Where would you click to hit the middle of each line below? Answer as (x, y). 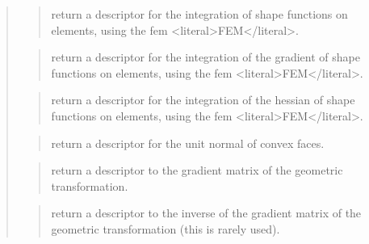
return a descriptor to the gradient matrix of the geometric (197, 170)
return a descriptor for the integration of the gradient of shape (205, 57)
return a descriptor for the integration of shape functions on (199, 14)
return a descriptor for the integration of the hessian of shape (203, 100)
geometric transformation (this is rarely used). (166, 228)
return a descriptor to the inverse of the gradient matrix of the (206, 213)
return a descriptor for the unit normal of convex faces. (188, 143)
